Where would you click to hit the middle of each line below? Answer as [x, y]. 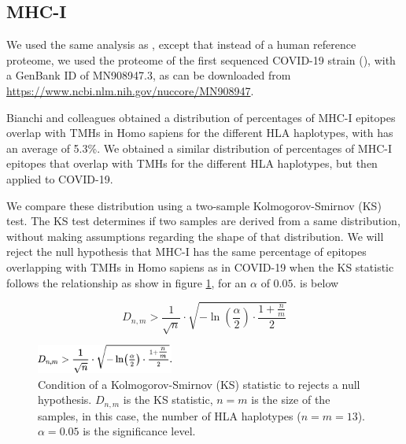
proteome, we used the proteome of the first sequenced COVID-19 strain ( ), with [201, 59]
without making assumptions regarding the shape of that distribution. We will [195, 236]
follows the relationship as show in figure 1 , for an [127, 282]
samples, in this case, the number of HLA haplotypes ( [170, 415]
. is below [316, 282]
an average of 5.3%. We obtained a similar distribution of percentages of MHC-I [199, 148]
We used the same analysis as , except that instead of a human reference [181, 44]
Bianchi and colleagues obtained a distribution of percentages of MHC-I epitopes [201, 117]
